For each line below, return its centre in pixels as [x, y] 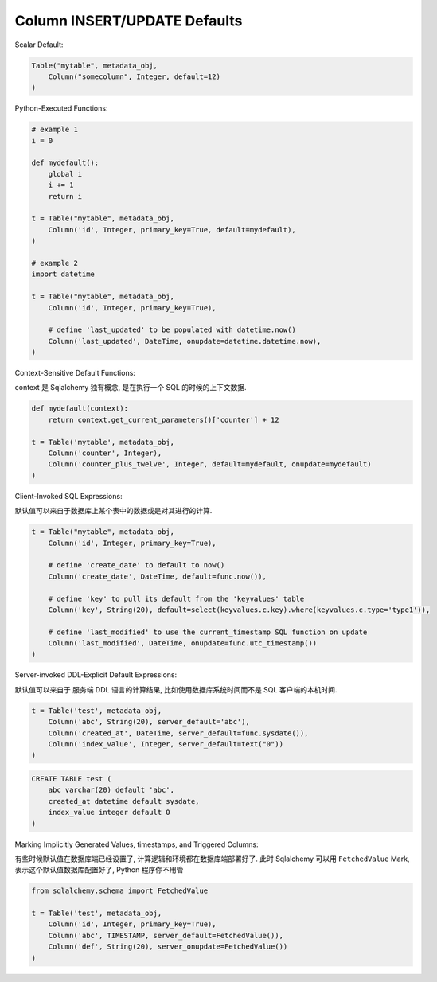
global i [65, 174]
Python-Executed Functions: [61, 108]
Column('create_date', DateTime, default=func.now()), [157, 576]
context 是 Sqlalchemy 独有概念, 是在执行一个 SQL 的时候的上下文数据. [131, 388]
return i [65, 196]
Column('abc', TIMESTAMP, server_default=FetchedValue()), [166, 935]
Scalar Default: [39, 45]
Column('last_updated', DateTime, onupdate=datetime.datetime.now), [185, 341]
